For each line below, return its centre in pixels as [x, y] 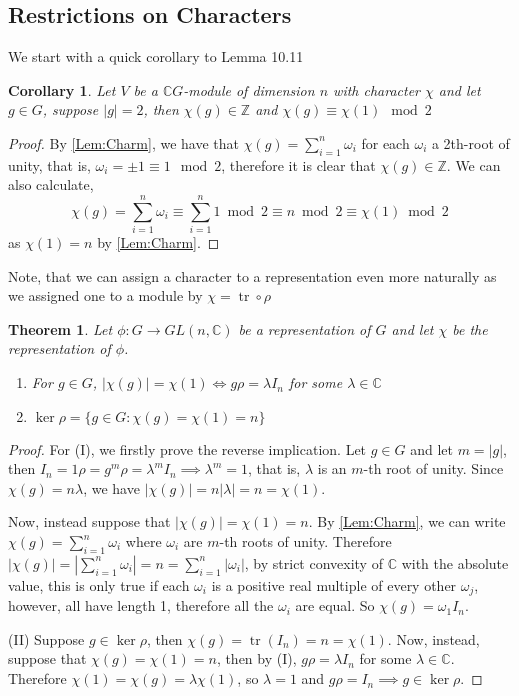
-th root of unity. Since [433, 468]
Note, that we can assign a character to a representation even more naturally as [252, 275]
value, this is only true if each [99, 584]
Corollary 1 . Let [62, 89]
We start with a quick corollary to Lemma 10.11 [156, 56]
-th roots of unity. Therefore [305, 541]
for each [385, 142]
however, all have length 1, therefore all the [141, 605]
